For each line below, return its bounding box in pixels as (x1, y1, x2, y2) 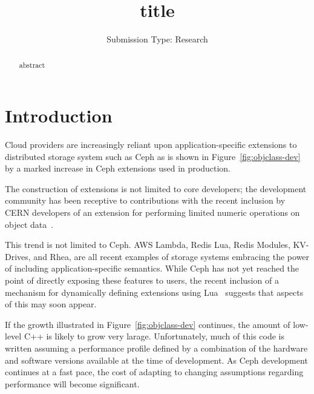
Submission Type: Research (106, 33, 208, 45)
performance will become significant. (5, 377, 140, 390)
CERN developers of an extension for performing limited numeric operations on (5, 206, 300, 219)
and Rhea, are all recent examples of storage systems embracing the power (33, 250, 310, 262)
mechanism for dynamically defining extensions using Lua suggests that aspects (5, 285, 304, 298)
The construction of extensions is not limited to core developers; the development (5, 182, 307, 195)
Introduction (5, 103, 113, 128)
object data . (5, 218, 54, 230)
